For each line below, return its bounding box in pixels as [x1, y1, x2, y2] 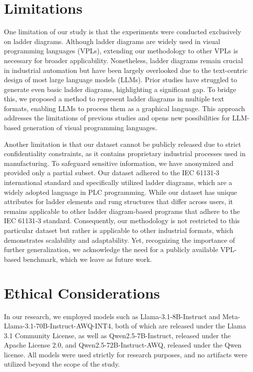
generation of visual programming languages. [23, 122, 158, 133]
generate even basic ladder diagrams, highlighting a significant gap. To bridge [4, 84, 236, 94]
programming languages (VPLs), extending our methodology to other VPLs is [4, 46, 238, 56]
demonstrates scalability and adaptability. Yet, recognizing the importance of [4, 234, 235, 245]
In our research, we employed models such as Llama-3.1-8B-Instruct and [4, 311, 220, 321]
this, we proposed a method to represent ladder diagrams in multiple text [4, 93, 225, 104]
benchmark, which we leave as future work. [23, 254, 152, 264]
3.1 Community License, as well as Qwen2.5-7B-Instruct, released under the [4, 330, 231, 340]
